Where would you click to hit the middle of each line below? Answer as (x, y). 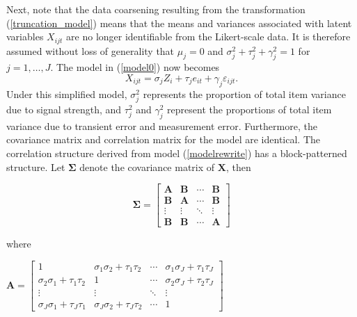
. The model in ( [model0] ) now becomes (135, 67)
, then (238, 166)
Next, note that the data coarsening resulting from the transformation (156, 9)
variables (25, 36)
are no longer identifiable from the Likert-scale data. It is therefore (208, 36)
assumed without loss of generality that (90, 50)
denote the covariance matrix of (147, 166)
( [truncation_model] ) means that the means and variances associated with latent (179, 23)
